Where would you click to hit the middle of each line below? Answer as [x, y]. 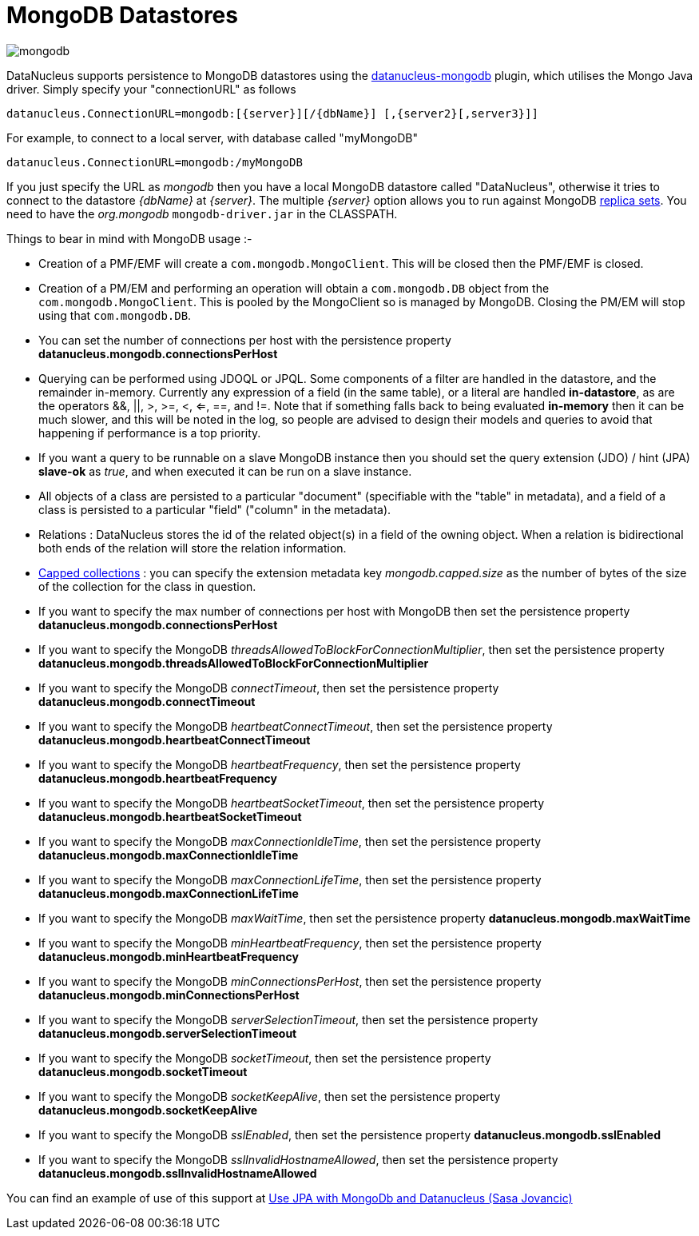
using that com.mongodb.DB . [115, 315]
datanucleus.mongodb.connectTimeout [147, 701]
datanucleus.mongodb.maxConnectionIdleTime [169, 855]
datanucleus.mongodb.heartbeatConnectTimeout [175, 740]
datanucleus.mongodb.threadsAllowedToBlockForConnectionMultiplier [234, 663]
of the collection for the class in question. [147, 586]
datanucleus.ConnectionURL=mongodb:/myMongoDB [155, 162]
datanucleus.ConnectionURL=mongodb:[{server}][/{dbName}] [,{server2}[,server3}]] [272, 113]
